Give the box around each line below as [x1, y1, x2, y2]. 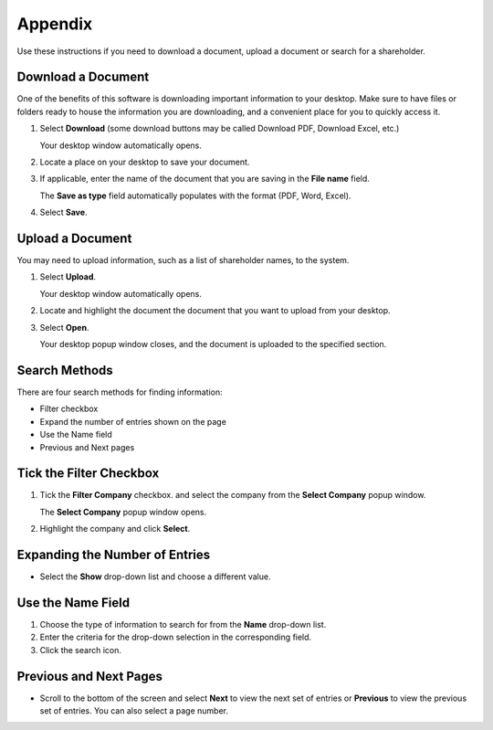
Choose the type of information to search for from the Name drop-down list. [39, 619, 327, 630]
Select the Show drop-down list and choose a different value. [39, 571, 271, 582]
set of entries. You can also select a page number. [39, 705, 228, 716]
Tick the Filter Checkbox [16, 466, 160, 481]
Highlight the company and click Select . [39, 524, 191, 534]
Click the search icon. [39, 644, 122, 655]
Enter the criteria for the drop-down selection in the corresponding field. [39, 631, 312, 643]
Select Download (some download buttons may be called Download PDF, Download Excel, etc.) [39, 123, 400, 134]
